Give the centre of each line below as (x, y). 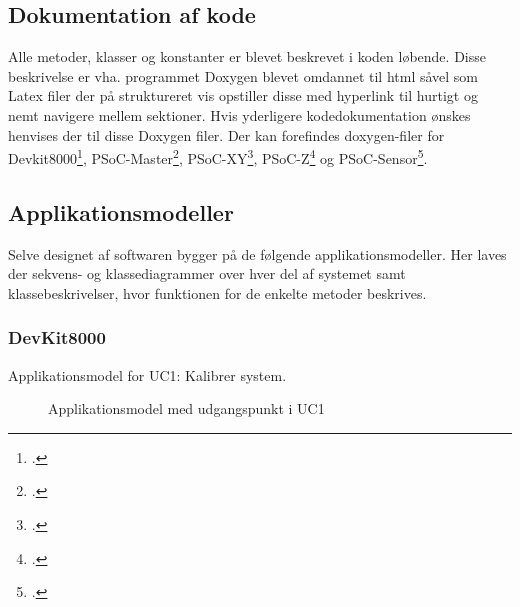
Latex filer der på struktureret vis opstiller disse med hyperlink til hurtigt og (243, 95)
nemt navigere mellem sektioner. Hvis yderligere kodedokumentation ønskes (239, 114)
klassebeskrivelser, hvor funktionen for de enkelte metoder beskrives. (217, 292)
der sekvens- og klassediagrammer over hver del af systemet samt (207, 273)
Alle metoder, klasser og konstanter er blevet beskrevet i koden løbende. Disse (247, 56)
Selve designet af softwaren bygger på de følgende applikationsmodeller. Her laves (257, 253)
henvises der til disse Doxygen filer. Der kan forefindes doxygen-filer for (226, 134)
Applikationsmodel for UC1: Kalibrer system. (147, 374)
